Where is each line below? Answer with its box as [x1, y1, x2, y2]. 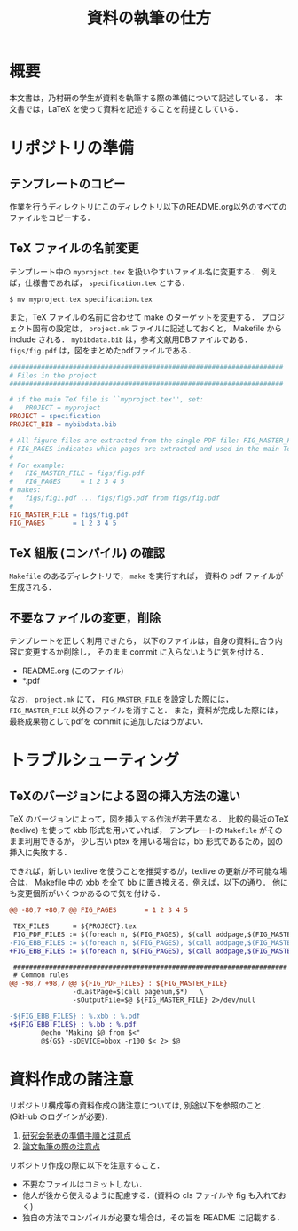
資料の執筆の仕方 [86, 8, 211, 28]
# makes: [9, 486, 42, 495]
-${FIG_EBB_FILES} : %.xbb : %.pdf [9, 1012, 141, 1021]
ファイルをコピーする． [9, 212, 95, 223]
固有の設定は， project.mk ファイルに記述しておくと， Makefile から [32, 322, 283, 333]
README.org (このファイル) [21, 665, 124, 676]
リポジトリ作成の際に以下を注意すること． [9, 1160, 165, 1171]
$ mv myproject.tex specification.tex [9, 295, 153, 304]
